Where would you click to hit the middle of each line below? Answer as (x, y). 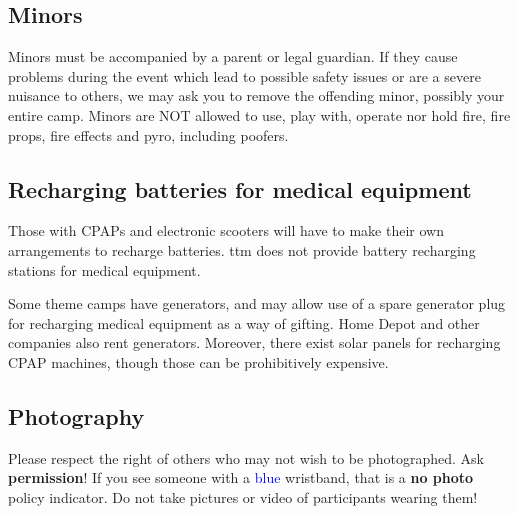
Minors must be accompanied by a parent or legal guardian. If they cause (233, 56)
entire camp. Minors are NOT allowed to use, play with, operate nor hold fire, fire (259, 114)
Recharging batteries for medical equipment (240, 188)
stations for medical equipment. (104, 269)
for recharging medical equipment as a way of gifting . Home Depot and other (244, 322)
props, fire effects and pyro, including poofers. (148, 134)
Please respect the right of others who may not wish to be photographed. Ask (246, 457)
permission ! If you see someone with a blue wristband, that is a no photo (241, 477)
